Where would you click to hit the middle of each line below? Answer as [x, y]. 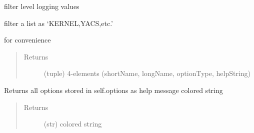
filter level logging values [42, 6]
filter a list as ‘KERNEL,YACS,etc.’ [58, 23]
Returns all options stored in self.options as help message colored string [113, 90]
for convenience [27, 40]
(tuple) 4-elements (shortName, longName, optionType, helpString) [147, 73]
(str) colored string [73, 124]
